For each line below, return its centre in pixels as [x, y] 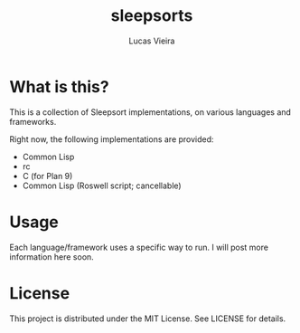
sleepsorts [152, 16]
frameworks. [33, 121]
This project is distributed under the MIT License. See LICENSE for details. [148, 319]
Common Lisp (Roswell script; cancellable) [102, 186]
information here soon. [52, 257]
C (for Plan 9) [47, 176]
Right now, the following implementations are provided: [112, 139]
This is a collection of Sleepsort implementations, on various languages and [150, 112]
